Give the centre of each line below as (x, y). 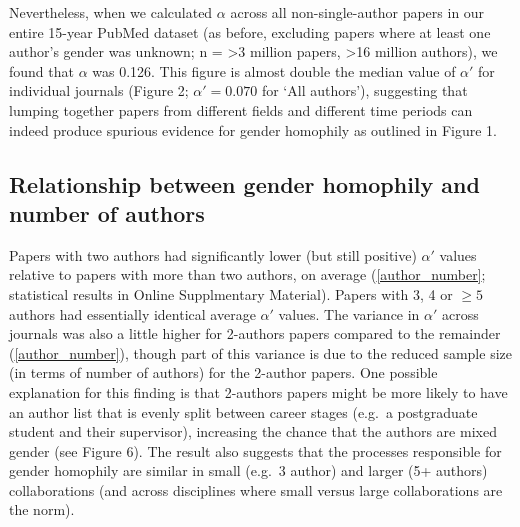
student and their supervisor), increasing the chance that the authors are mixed (253, 431)
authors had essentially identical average (132, 313)
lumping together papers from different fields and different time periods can (241, 109)
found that (41, 70)
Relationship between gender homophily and (244, 183)
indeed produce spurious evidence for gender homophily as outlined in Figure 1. (253, 129)
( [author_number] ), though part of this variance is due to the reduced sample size (260, 352)
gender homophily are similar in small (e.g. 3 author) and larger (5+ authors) (248, 470)
